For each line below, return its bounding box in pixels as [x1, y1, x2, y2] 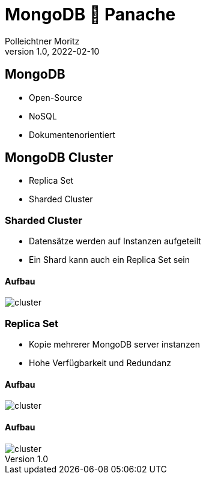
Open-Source [29, 92, 83, 103]
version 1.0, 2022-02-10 [5, 46, 100, 56]
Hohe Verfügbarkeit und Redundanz [29, 358, 171, 369]
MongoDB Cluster [5, 150, 114, 166]
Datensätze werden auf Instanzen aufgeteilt [29, 236, 201, 247]
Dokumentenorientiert [29, 129, 115, 140]
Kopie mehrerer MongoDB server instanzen [29, 339, 200, 350]
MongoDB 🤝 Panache [5, 4, 176, 25]
